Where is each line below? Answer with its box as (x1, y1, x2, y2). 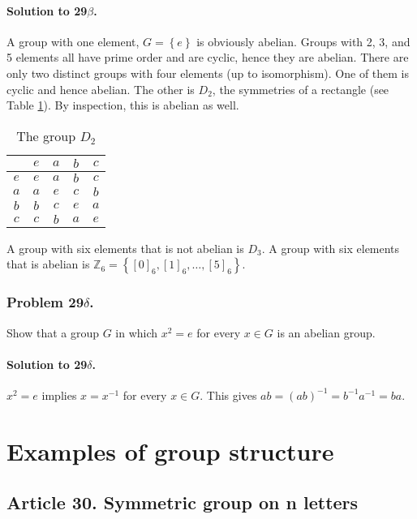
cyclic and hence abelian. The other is (6, 80, 195, 97)
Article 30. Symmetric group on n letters (6, 490, 359, 515)
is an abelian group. (277, 324, 376, 341)
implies (41, 386, 77, 403)
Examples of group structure (6, 434, 334, 467)
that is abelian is (6, 255, 90, 272)
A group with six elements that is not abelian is (6, 239, 244, 256)
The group (16, 126, 76, 145)
